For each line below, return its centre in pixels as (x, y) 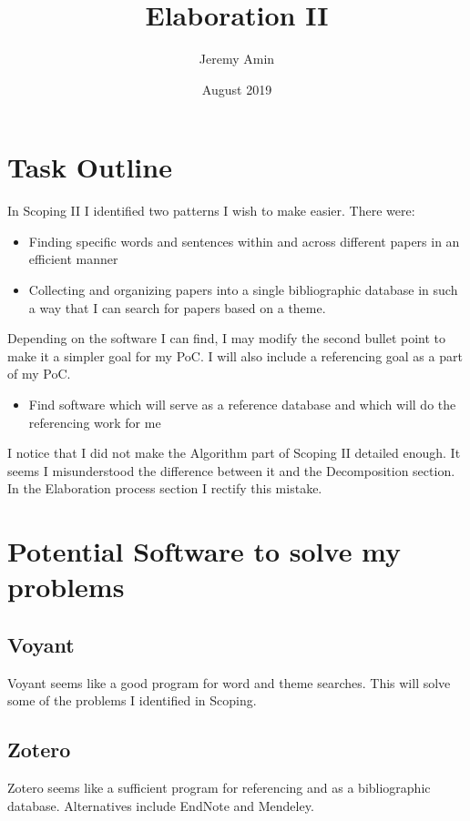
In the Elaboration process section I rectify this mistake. (165, 488)
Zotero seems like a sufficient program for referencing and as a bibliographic (219, 788)
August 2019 (237, 89)
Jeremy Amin (237, 59)
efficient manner (73, 259)
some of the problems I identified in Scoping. (132, 700)
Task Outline (90, 167)
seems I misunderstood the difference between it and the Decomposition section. (231, 470)
